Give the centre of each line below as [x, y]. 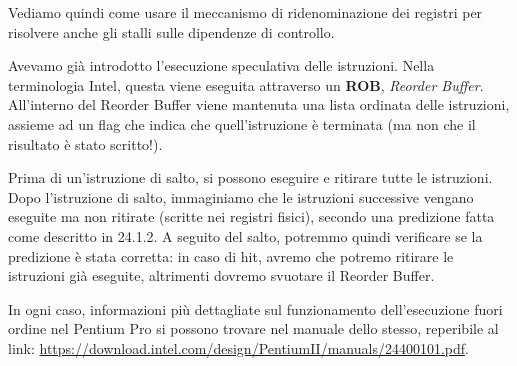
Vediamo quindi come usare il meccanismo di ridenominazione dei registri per [245, 12]
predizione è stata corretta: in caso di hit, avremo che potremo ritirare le [231, 255]
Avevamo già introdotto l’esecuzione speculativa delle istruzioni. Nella [221, 65]
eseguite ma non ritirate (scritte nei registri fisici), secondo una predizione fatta [251, 216]
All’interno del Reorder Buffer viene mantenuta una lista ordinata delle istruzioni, [259, 104]
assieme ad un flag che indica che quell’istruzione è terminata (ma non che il [242, 123]
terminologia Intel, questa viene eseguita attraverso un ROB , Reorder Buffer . [246, 84]
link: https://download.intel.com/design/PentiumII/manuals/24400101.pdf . [238, 347]
